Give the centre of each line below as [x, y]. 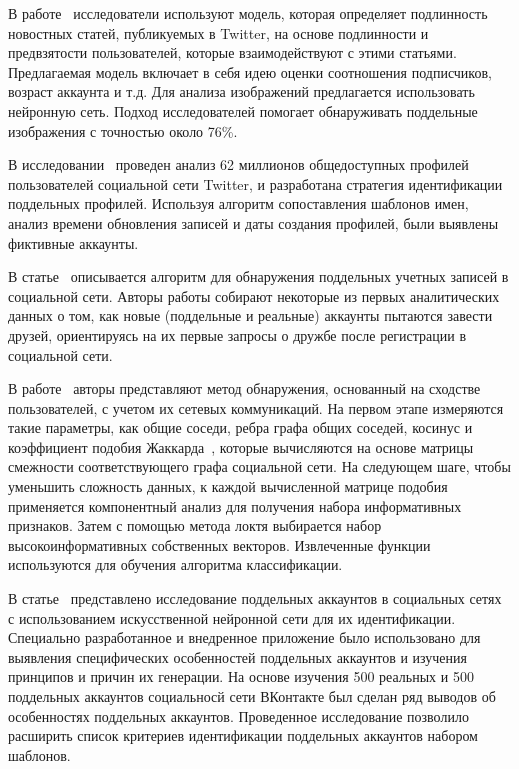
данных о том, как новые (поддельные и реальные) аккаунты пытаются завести [250, 315]
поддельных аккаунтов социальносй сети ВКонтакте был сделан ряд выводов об [252, 696]
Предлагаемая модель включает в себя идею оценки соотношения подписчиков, [250, 71]
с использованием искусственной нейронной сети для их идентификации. [232, 617]
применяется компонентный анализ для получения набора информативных [235, 505]
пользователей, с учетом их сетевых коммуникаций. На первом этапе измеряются [256, 407]
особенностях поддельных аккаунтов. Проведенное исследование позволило [238, 715]
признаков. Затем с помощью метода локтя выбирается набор [195, 525]
